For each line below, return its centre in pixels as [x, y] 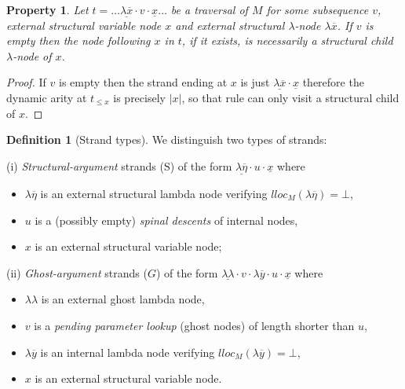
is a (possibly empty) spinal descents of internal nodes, [166, 220]
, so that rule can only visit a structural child [290, 97]
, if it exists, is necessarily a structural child [287, 40]
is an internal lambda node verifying [128, 352]
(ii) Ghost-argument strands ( [77, 272]
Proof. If [26, 82]
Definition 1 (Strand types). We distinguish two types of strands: [167, 139]
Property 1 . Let [47, 9]
